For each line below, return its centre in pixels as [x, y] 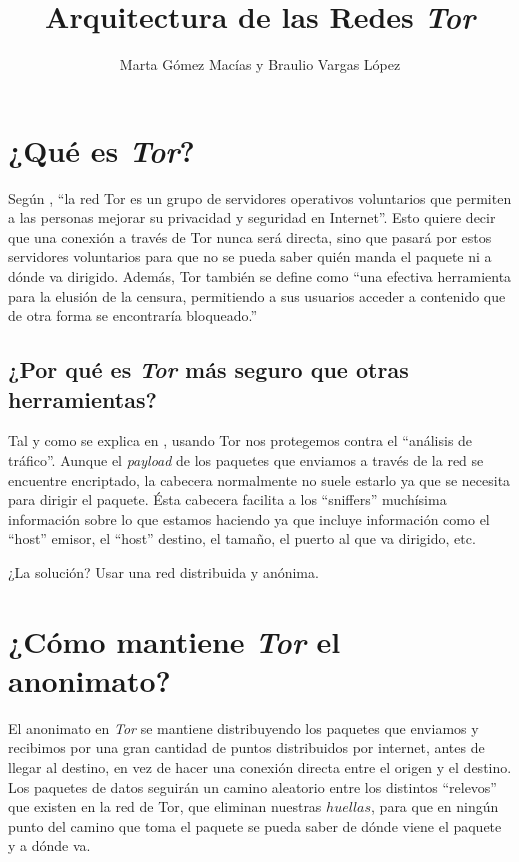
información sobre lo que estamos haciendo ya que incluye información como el [249, 518]
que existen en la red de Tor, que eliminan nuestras [165, 806]
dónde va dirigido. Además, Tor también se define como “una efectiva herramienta [260, 276]
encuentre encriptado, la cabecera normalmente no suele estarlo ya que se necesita [259, 479]
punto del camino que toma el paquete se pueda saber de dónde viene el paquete [255, 825]
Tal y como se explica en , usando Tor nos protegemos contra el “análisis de [240, 440]
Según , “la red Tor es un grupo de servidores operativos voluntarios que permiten [260, 197]
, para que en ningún [435, 806]
